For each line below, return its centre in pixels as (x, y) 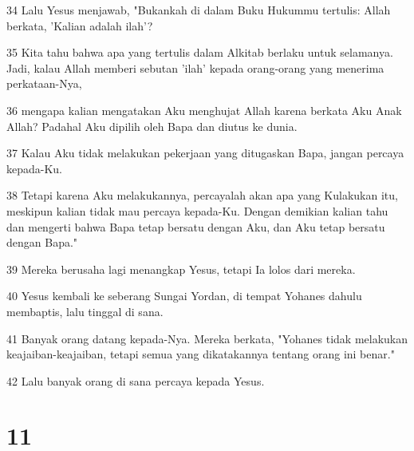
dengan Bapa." (42, 242)
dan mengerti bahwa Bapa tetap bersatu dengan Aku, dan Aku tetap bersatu (196, 226)
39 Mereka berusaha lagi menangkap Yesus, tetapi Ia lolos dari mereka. (181, 269)
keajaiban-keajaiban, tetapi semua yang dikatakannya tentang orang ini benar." (201, 354)
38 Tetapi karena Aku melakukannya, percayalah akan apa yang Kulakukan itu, (202, 195)
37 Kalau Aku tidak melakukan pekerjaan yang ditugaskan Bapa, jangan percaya (205, 153)
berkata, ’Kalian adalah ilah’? (80, 25)
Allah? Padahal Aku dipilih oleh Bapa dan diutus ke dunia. (152, 126)
